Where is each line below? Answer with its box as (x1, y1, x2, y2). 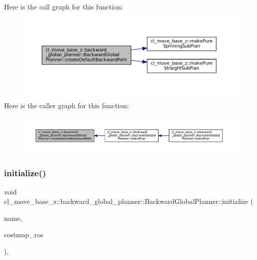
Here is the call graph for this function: (4, 1, 123, 11)
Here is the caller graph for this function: (4, 100, 129, 110)
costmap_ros (4, 229, 44, 240)
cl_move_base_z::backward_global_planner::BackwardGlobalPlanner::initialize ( (4, 196, 254, 206)
